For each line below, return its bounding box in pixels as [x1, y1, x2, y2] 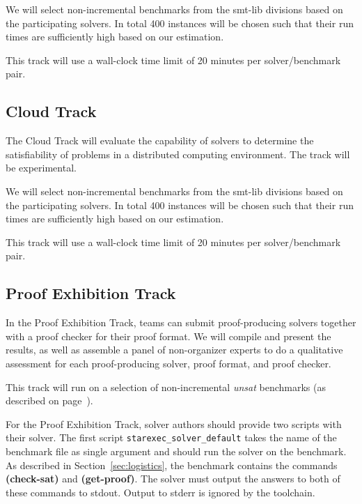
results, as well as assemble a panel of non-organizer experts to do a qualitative [6, 342, 343, 357]
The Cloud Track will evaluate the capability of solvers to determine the [6, 133, 314, 148]
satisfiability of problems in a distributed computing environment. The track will [6, 146, 350, 161]
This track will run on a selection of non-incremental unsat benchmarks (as [6, 379, 326, 394]
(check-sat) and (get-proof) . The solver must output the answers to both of [6, 471, 340, 486]
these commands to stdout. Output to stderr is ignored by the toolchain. [6, 484, 315, 499]
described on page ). [6, 393, 93, 408]
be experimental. [6, 160, 77, 175]
